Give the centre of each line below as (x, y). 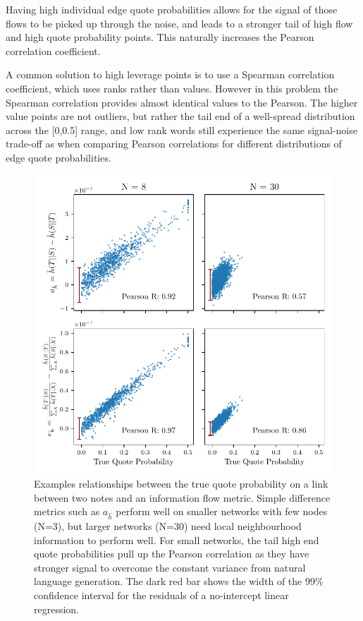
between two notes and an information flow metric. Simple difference (182, 497)
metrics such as (67, 511)
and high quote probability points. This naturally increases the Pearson (160, 37)
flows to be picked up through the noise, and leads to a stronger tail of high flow (179, 23)
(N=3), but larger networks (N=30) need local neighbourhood (168, 526)
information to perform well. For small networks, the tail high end (177, 539)
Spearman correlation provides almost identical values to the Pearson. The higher (182, 102)
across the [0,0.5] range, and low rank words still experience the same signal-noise (181, 129)
